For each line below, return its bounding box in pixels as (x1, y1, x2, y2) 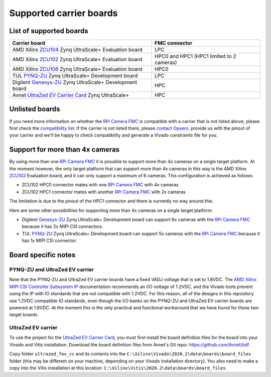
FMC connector (154, 40, 193, 47)
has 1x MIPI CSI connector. (22, 237, 77, 243)
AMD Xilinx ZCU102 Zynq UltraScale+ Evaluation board (12, 56, 143, 63)
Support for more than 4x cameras (9, 146, 120, 154)
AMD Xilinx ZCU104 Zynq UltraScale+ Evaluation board (12, 46, 143, 53)
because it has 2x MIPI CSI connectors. (22, 223, 103, 229)
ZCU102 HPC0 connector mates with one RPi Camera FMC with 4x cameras (22, 182, 179, 188)
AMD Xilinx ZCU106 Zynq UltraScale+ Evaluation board (12, 66, 143, 73)
